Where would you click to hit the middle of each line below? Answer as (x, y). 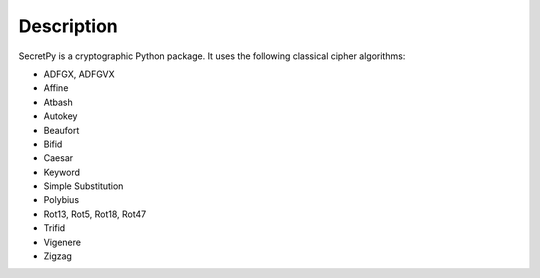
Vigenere (62, 242)
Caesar (58, 158)
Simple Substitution (83, 186)
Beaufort (61, 130)
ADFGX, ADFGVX (79, 74)
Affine (56, 88)
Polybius (61, 200)
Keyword (61, 172)
